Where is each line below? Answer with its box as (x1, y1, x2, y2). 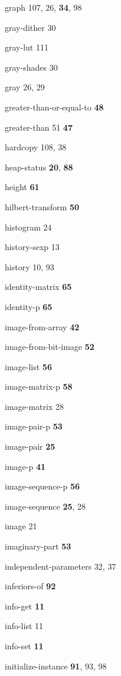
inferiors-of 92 (5, 580, 56, 592)
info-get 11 (5, 599, 45, 612)
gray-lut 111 (5, 41, 48, 53)
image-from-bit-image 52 (5, 340, 94, 353)
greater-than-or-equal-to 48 (5, 100, 104, 113)
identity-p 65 (5, 300, 53, 312)
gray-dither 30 (5, 21, 56, 33)
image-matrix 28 (5, 400, 64, 412)
